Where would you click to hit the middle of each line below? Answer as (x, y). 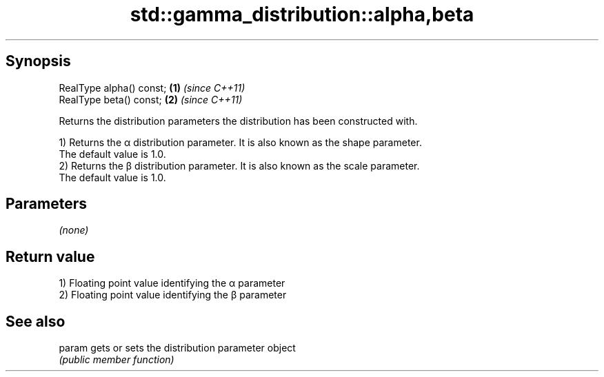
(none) (74, 230)
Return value (50, 256)
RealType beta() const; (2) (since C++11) (151, 99)
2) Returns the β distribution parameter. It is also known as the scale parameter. (239, 165)
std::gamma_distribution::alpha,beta (302, 14)
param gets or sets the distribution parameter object (177, 348)
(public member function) (117, 360)
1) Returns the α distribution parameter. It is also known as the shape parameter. (240, 142)
